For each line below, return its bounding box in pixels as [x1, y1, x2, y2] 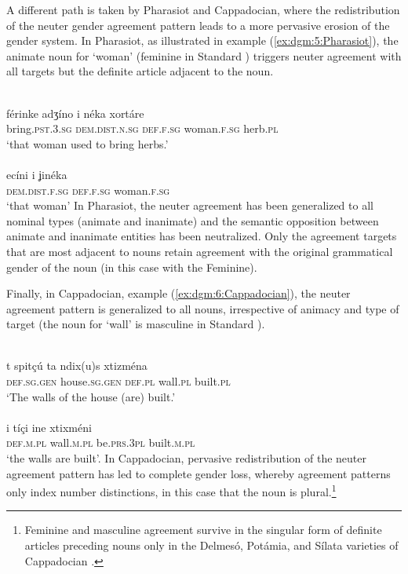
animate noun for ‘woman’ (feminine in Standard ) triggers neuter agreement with [6, 47, 402, 64]
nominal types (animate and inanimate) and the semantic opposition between [6, 212, 379, 229]
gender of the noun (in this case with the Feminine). [6, 258, 257, 275]
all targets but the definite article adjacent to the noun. [6, 63, 274, 79]
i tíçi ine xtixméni [6, 419, 92, 435]
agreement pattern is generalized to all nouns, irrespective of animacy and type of [6, 300, 399, 316]
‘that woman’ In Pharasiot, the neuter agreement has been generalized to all [6, 197, 373, 214]
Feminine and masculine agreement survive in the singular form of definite [24, 521, 382, 538]
